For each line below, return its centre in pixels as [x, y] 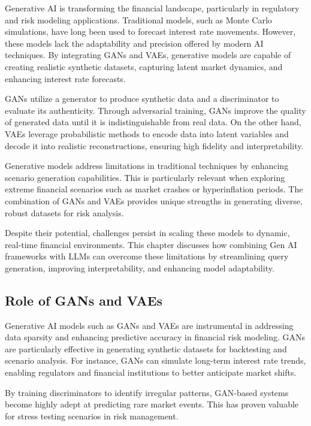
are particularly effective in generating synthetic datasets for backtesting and [146, 348]
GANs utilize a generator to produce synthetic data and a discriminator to [142, 99]
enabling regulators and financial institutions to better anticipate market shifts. [151, 372]
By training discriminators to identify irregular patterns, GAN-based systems [147, 392]
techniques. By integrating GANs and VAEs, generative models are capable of [148, 55]
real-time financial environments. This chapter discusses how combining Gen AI [151, 244]
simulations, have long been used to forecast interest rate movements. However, [150, 31]
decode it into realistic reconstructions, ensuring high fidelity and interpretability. [154, 145]
